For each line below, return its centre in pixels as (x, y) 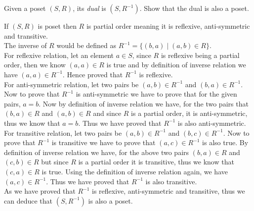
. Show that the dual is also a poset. (194, 8)
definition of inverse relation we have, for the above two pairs (97, 152)
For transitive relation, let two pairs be (63, 132)
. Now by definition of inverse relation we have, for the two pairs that (144, 103)
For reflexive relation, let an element (59, 55)
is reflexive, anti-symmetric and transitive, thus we (169, 191)
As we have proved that (40, 191)
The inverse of (25, 45)
